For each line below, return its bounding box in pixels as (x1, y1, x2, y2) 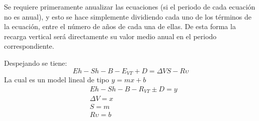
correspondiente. (4, 41, 54, 51)
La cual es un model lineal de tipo (4, 74, 109, 85)
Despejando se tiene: (4, 57, 67, 68)
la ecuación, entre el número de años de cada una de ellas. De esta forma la (4, 21, 236, 32)
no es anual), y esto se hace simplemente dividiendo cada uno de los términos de (4, 11, 251, 22)
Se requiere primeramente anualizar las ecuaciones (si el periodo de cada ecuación (4, 2, 255, 12)
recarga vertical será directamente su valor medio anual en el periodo (4, 31, 217, 41)
